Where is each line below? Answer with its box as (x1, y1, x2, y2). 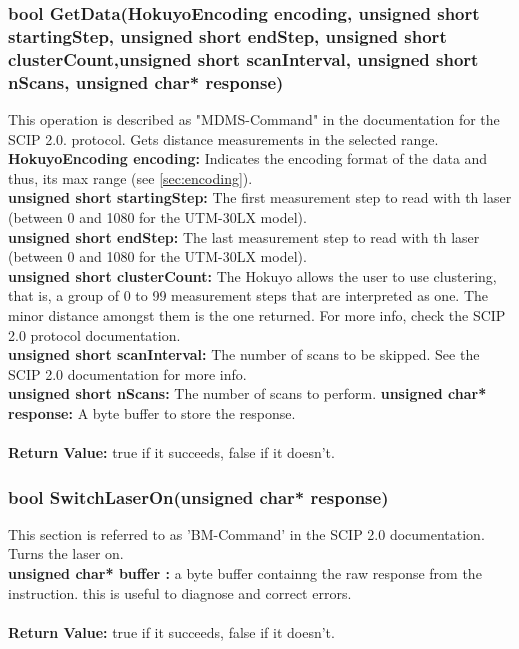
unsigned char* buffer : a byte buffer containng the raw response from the (8, 563, 482, 584)
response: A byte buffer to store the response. (8, 402, 296, 423)
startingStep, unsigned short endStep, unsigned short (8, 23, 447, 48)
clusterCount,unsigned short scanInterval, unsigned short (8, 46, 479, 71)
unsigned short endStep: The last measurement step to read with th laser (8, 226, 480, 247)
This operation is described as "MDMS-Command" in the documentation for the (8, 108, 500, 129)
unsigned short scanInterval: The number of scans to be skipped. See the (8, 344, 480, 365)
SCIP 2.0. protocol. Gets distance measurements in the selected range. (8, 128, 439, 149)
